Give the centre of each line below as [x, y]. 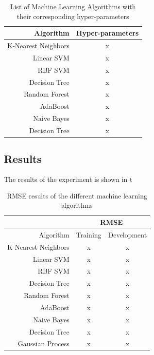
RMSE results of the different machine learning [77, 195]
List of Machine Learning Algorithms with [73, 6]
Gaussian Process [43, 344]
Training [89, 234]
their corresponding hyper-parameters [73, 16]
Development [128, 234]
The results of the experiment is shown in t [68, 179]
